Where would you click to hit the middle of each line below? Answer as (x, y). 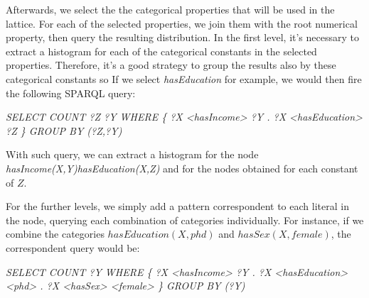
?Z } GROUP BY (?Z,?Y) (64, 130)
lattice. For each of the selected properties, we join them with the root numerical (182, 23)
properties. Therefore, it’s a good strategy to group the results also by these (171, 65)
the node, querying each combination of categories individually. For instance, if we (185, 220)
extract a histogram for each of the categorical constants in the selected (161, 51)
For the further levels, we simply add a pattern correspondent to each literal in (177, 206)
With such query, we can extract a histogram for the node (132, 154)
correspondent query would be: (73, 247)
